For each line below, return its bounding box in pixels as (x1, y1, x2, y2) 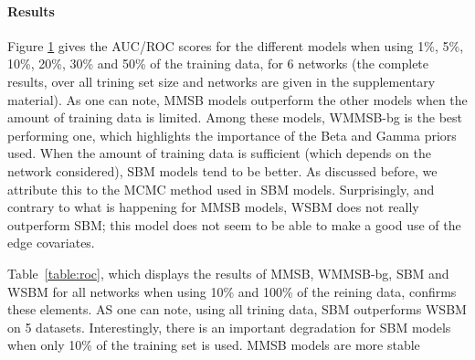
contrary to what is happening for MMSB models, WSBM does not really (7, 197, 419, 217)
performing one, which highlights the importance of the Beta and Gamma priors (7, 125, 457, 144)
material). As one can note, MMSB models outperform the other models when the (7, 90, 468, 109)
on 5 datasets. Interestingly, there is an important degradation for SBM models (7, 317, 451, 336)
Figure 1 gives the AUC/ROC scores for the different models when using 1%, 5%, (7, 36, 464, 55)
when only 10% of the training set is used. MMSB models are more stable (7, 335, 420, 355)
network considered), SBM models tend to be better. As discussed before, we (7, 161, 438, 180)
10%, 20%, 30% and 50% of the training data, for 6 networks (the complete (7, 54, 429, 73)
